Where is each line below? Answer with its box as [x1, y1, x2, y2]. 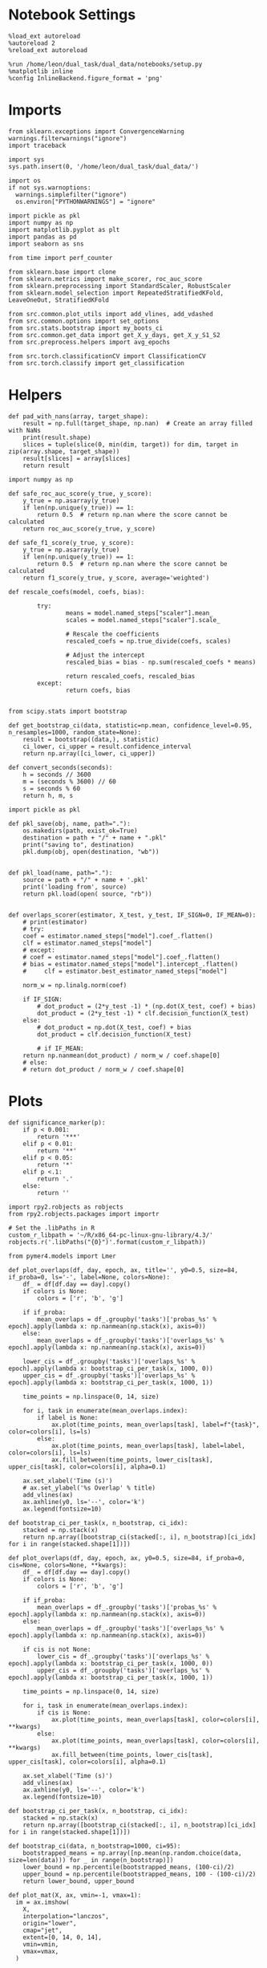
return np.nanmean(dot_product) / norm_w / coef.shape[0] [22, 1051, 220, 1059]
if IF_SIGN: [22, 995, 63, 1003]
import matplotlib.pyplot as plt [8, 226, 120, 234]
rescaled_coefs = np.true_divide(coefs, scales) [65, 636, 231, 645]
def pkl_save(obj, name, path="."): [8, 819, 131, 827]
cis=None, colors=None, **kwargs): [8, 1561, 127, 1569]
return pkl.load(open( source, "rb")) [22, 889, 152, 898]
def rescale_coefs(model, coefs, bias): [8, 588, 146, 596]
